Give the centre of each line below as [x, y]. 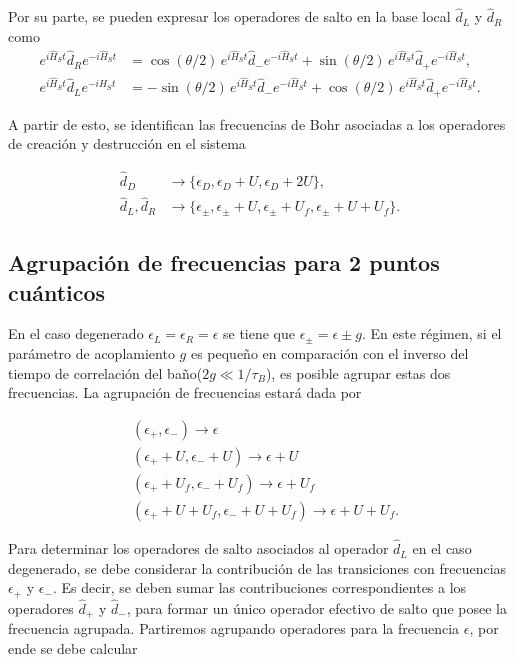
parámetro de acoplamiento [91, 352]
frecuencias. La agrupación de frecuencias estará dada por [185, 392]
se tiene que [259, 333]
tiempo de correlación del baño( [105, 372]
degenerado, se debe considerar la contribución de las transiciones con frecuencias [257, 567]
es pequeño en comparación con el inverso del [329, 352]
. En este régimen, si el [431, 333]
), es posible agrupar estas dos [358, 372]
